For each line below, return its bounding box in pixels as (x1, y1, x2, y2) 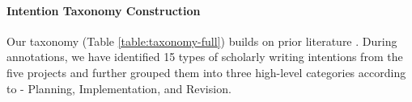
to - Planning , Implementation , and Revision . (6, 80, 231, 96)
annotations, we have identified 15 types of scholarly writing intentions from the (6, 48, 403, 65)
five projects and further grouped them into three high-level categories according (6, 63, 406, 80)
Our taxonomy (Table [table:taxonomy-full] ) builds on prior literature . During (6, 32, 397, 49)
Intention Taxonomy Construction (6, 2, 201, 18)
